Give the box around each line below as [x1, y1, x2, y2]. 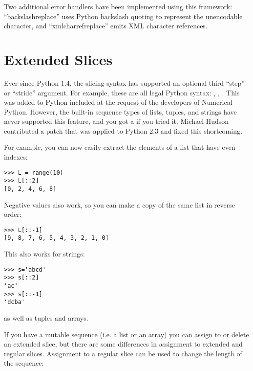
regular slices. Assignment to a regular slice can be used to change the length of [4, 348, 242, 358]
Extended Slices [4, 49, 113, 69]
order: [4, 209, 21, 219]
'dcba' [4, 299, 25, 306]
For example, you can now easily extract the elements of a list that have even [4, 142, 235, 152]
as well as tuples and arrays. [4, 313, 88, 323]
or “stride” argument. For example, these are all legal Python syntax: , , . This [4, 87, 240, 97]
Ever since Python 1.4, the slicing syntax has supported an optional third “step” [4, 77, 245, 88]
